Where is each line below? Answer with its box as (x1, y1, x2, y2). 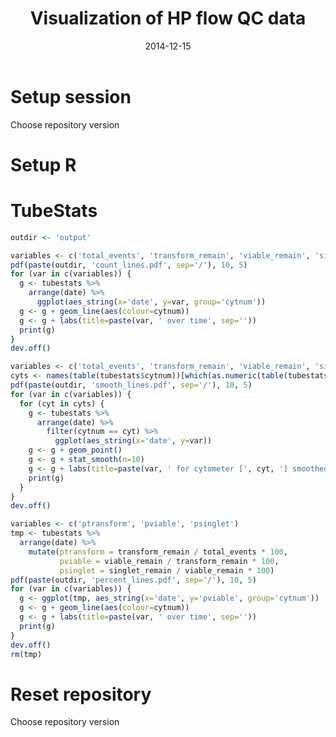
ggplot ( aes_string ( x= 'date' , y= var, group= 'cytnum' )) (36, 297, 267, 307)
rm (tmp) (10, 649, 43, 659)
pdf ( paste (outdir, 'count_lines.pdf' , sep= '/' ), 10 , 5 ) (10, 260, 248, 270)
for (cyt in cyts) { (19, 398, 105, 409)
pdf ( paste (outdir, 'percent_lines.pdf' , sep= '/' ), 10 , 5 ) (10, 575, 257, 585)
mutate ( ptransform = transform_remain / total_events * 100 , (28, 547, 288, 557)
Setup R (10, 153, 77, 176)
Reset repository (10, 683, 152, 706)
